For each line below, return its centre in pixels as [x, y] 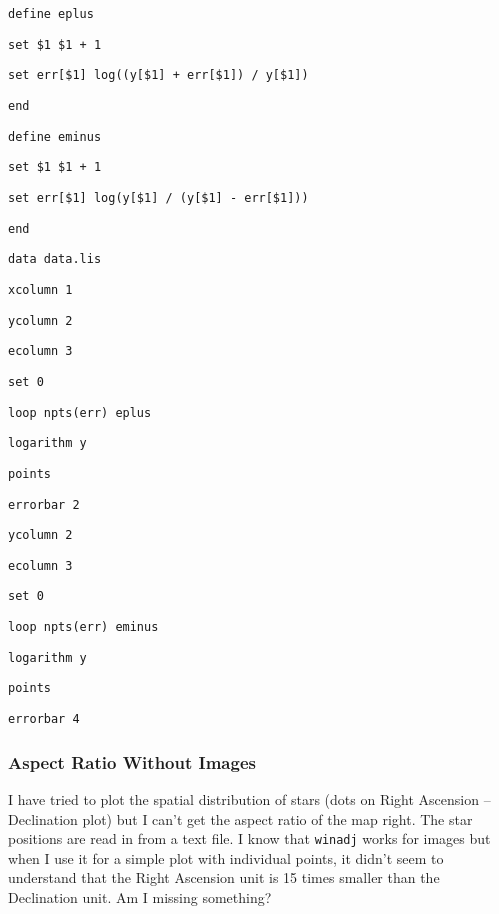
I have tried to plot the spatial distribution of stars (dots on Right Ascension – [249, 798]
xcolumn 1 [40, 289]
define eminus [55, 136]
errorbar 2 [44, 504]
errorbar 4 [44, 719]
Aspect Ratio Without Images [132, 761]
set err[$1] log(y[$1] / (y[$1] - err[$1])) [158, 197]
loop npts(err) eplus [80, 412]
